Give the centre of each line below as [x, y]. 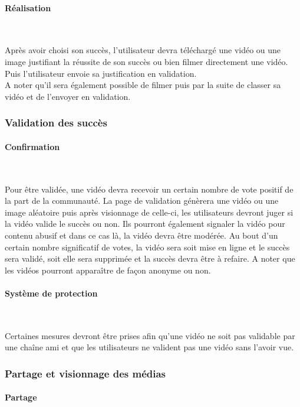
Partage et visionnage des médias [85, 373]
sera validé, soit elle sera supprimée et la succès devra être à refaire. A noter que [150, 258]
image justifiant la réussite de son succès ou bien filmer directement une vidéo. [146, 61]
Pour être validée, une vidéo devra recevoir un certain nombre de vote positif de [149, 189]
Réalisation [28, 7]
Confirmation [32, 146]
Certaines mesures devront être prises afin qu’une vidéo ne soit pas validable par [150, 335]
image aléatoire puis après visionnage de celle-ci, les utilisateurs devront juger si [149, 212]
